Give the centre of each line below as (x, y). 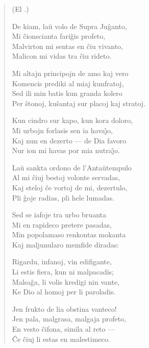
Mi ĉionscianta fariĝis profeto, (59, 36)
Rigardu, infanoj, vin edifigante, (62, 262)
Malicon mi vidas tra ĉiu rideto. (62, 56)
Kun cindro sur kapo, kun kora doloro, (72, 120)
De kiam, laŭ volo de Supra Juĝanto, (69, 26)
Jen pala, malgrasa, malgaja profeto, (69, 319)
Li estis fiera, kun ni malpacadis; (63, 272)
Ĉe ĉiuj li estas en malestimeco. (61, 339)
